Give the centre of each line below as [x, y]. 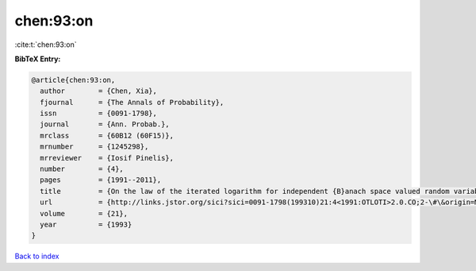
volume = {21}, [84, 213]
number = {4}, [82, 169]
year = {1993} [86, 225]
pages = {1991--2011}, [101, 180]
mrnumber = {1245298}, [94, 147]
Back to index [37, 256]
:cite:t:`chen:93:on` [46, 45]
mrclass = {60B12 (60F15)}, [107, 135]
